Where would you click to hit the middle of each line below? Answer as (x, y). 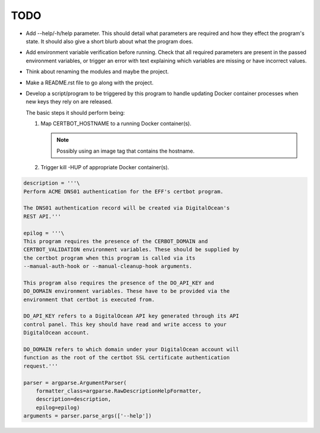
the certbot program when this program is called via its (109, 258)
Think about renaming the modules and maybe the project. (97, 72)
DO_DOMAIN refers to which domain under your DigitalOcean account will (131, 350)
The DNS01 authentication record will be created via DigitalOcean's (127, 208)
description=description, (73, 399)
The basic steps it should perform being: (75, 112)
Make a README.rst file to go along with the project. (90, 83)
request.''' (41, 366)
